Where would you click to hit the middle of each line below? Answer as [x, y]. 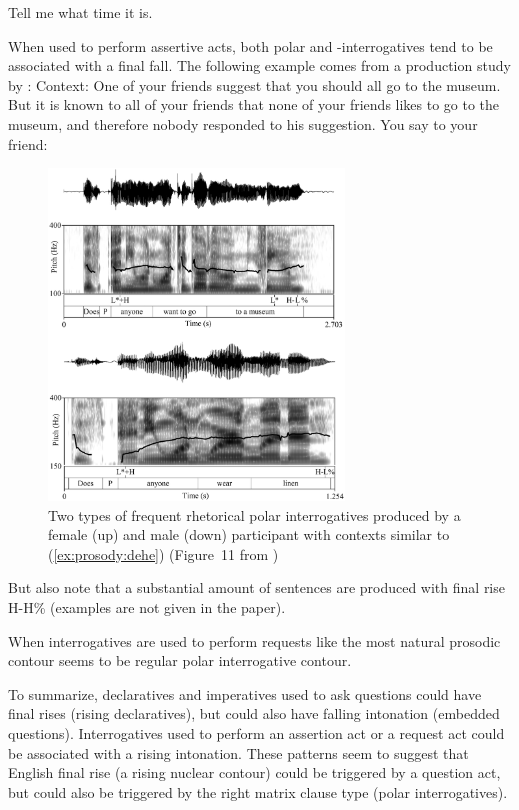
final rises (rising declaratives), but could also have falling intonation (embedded [254, 713]
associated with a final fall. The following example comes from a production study [259, 65]
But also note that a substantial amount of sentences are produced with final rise [256, 587]
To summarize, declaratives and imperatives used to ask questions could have [245, 693]
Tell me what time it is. [80, 12]
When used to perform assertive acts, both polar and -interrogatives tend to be [250, 45]
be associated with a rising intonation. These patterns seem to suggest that [238, 752]
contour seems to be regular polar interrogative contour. [180, 660]
